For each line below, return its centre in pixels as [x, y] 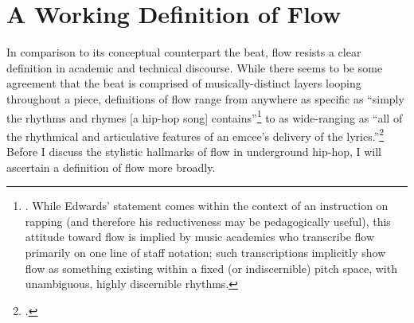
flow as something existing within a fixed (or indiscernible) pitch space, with [211, 268]
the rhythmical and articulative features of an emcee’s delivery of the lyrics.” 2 [195, 134]
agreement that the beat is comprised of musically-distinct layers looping [184, 83]
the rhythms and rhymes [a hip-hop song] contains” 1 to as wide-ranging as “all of [205, 116]
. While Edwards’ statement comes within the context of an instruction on [207, 206]
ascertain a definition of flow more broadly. [111, 167]
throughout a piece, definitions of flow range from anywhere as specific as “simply [205, 98]
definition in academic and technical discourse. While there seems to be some [195, 67]
